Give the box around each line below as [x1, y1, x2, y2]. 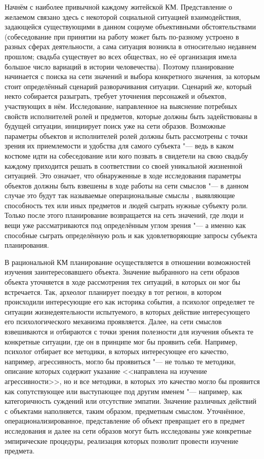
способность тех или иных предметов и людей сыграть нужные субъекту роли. [5, 200, 248, 210]
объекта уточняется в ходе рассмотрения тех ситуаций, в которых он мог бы [5, 277, 241, 287]
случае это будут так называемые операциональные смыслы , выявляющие [5, 190, 235, 201]
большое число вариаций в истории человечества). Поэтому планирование [5, 61, 234, 71]
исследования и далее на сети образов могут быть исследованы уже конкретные [5, 425, 252, 436]
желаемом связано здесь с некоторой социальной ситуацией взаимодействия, [5, 11, 241, 22]
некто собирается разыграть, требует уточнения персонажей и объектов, [5, 91, 227, 101]
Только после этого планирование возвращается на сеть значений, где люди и [5, 210, 244, 220]
